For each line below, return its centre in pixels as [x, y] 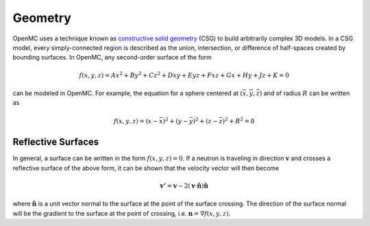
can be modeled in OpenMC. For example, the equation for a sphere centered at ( [128, 93]
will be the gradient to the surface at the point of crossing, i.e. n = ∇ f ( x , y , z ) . [122, 213]
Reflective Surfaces [56, 142]
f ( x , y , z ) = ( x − [136, 121]
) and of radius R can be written [305, 93]
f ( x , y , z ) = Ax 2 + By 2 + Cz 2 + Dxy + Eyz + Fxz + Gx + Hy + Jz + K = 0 [184, 74]
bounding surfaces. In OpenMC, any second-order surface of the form [112, 58]
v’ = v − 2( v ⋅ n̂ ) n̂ [184, 186]
